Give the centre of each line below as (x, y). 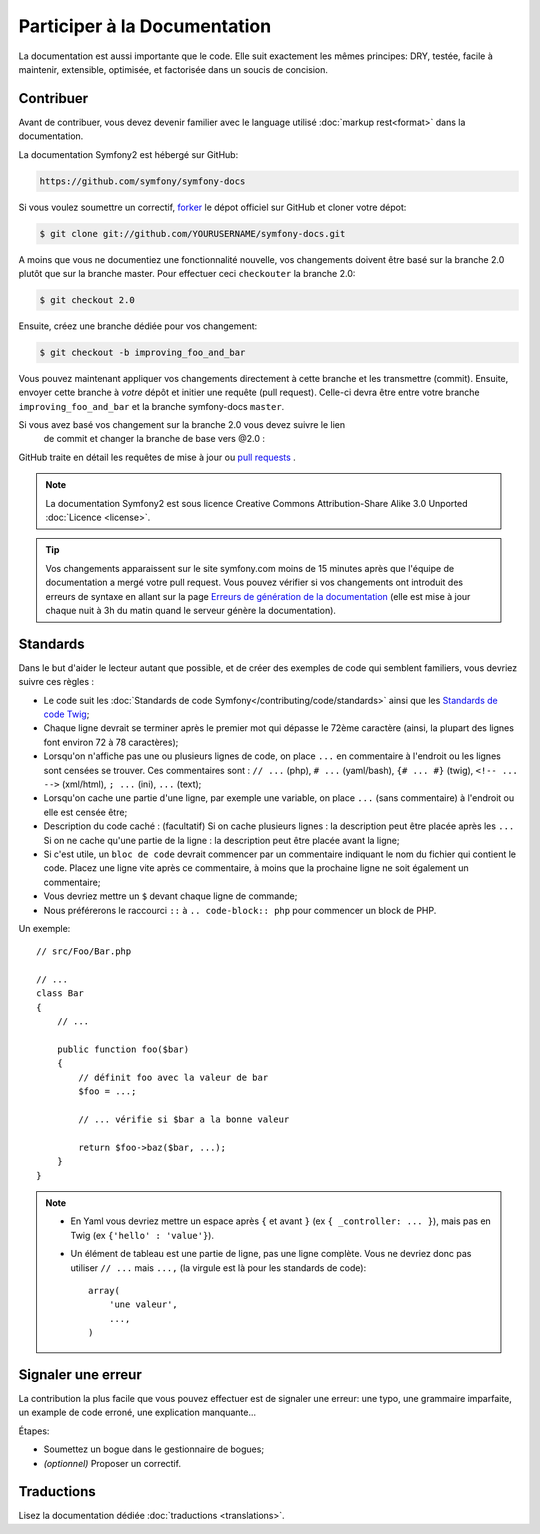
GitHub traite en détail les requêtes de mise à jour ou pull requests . (157, 457)
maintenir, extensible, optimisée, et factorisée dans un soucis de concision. (173, 69)
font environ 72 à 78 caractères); (111, 742)
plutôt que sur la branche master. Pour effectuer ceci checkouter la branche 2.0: (187, 273)
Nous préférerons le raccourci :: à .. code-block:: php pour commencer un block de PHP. (240, 910)
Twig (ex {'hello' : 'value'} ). (142, 1235)
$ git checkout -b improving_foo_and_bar (142, 352)
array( (104, 1290)
